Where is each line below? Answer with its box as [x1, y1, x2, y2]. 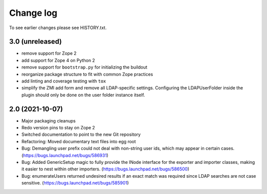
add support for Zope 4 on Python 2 [21, 57, 95, 63]
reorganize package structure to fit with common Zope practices [21, 71, 153, 77]
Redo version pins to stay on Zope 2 [21, 125, 95, 131]
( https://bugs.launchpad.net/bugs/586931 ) [21, 152, 109, 158]
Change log [9, 7, 58, 18]
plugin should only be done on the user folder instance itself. [21, 92, 145, 98]
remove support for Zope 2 [21, 50, 77, 56]
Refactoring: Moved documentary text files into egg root [21, 138, 136, 144]
